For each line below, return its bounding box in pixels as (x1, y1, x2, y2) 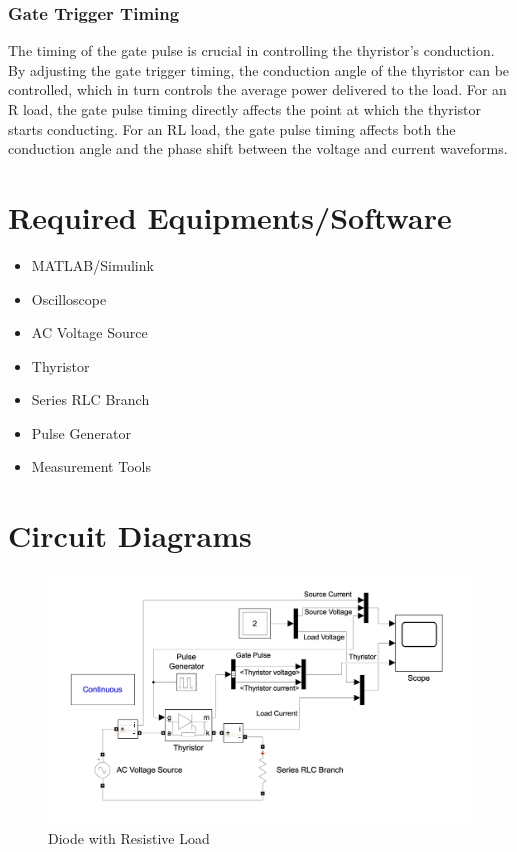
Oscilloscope (31, 288, 107, 309)
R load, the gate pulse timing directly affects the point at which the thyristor (8, 99, 482, 119)
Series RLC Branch (31, 389, 150, 410)
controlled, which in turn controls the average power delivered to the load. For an (8, 79, 507, 100)
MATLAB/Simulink (31, 254, 154, 275)
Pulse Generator (31, 422, 132, 443)
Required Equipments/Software (8, 196, 452, 237)
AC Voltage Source (31, 322, 148, 343)
